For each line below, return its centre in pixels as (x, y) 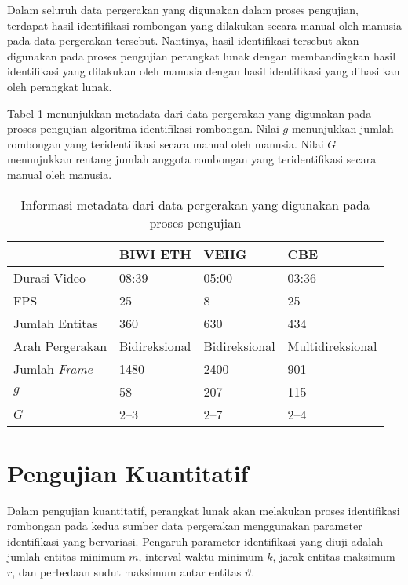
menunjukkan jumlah (342, 128)
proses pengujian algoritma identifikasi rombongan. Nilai (143, 128)
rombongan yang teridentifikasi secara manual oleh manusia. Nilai (166, 143)
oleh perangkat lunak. (60, 86)
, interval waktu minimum (201, 556)
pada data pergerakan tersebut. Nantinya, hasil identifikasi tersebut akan (183, 40)
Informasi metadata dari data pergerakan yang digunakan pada (195, 204)
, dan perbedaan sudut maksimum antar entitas (127, 572)
